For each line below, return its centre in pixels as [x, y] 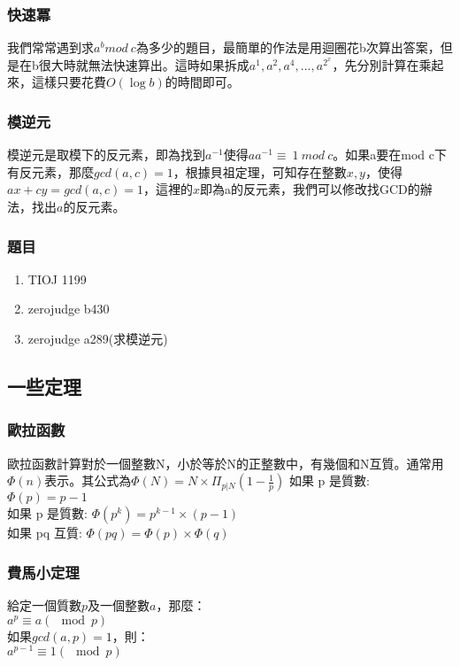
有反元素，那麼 [50, 171]
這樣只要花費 [69, 82]
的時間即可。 [202, 82]
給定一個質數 [44, 605]
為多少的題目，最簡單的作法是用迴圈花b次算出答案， [288, 47]
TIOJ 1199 [57, 279]
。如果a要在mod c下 [390, 155]
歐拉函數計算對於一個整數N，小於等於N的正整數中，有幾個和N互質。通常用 [226, 463]
